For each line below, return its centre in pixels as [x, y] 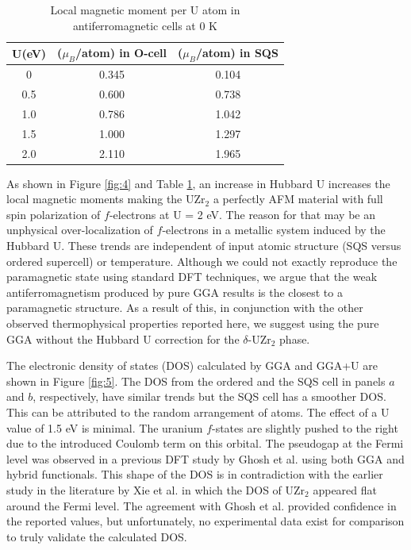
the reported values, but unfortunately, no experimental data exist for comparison [205, 521]
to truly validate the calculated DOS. [97, 536]
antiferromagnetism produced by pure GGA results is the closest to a [175, 292]
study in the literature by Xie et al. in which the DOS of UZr [156, 489]
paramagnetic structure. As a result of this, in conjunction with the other [185, 308]
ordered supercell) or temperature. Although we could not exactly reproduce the [202, 261]
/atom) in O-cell [121, 53]
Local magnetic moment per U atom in [145, 10]
